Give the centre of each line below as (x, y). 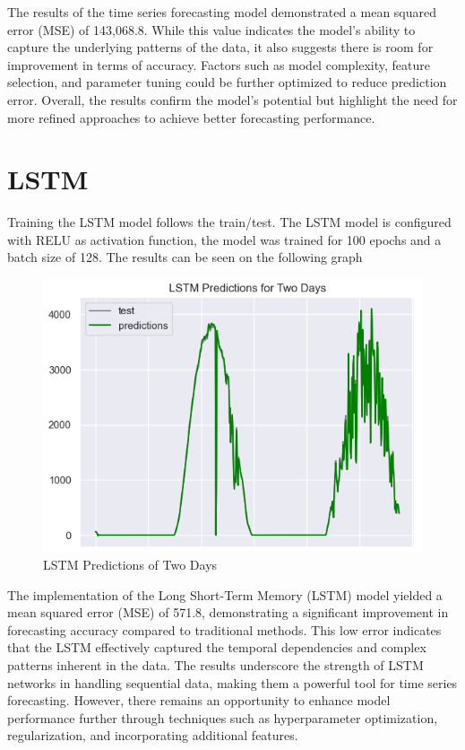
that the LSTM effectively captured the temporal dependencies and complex (217, 647)
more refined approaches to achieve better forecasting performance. (191, 117)
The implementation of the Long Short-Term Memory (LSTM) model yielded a (225, 594)
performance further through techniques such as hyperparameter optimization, (223, 717)
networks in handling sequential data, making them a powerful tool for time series (232, 682)
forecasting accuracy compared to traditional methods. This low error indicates (224, 629)
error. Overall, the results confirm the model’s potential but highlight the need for (232, 99)
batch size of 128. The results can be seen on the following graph (185, 257)
